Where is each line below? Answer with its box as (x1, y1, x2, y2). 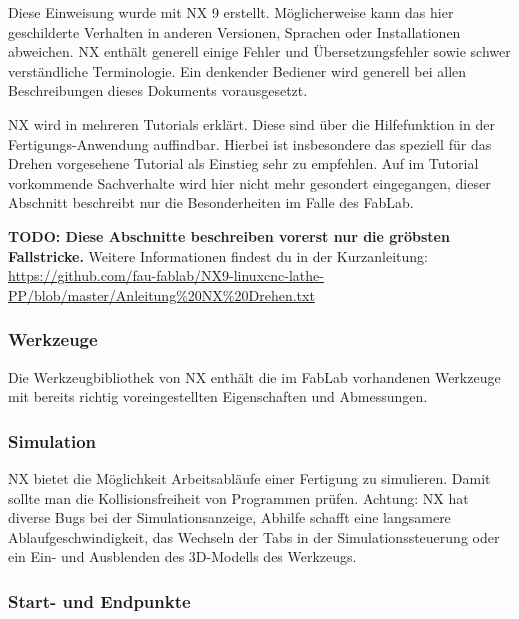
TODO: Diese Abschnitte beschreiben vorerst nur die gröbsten (8, 225, 450, 246)
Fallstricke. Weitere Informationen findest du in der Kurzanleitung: (8, 245, 428, 266)
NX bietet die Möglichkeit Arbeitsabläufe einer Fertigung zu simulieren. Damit (8, 467, 491, 488)
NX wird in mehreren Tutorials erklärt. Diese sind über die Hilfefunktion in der (8, 113, 495, 134)
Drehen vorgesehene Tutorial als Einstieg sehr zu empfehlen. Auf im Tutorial (8, 153, 479, 174)
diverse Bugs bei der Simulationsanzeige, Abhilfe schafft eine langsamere (8, 507, 451, 528)
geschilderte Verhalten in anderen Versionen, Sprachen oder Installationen (8, 21, 461, 42)
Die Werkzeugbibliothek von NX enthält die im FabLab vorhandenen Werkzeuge (8, 366, 501, 387)
